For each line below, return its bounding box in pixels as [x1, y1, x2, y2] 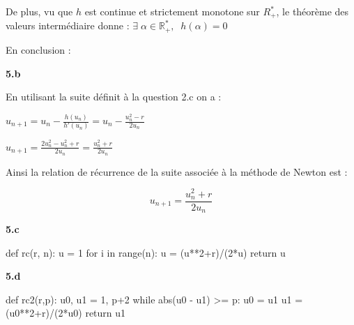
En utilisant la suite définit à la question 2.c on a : [6, 89, 222, 104]
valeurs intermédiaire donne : [6, 18, 130, 33]
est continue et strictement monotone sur [84, 4, 260, 18]
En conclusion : [6, 42, 71, 56]
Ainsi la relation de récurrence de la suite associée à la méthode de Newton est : [6, 164, 348, 179]
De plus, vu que [6, 4, 73, 18]
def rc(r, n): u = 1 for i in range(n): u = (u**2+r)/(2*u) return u [6, 245, 286, 259]
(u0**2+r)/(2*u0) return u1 [6, 305, 126, 320]
